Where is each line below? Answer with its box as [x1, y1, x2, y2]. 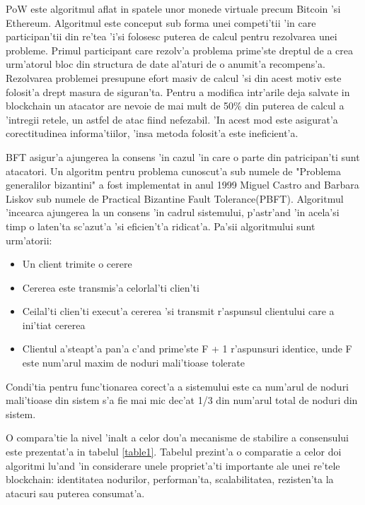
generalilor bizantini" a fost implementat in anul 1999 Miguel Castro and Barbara [6, 177, 359, 192]
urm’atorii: [6, 232, 52, 247]
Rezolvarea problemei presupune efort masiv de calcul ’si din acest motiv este [6, 70, 342, 85]
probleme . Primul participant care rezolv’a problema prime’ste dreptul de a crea [6, 42, 354, 57]
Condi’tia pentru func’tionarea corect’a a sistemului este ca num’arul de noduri [6, 379, 349, 393]
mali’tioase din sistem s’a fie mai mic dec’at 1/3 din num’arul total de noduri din [6, 393, 358, 408]
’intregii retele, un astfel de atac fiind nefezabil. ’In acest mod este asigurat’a [6, 112, 338, 126]
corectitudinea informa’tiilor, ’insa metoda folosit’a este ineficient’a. [6, 126, 299, 141]
